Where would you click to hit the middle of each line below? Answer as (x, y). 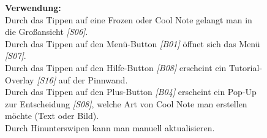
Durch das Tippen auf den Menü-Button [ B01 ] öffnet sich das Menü (133, 43)
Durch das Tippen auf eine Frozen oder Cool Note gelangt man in (129, 19)
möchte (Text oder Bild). (52, 116)
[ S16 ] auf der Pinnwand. (82, 79)
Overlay (20, 79)
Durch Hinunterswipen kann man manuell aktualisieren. (110, 127)
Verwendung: (33, 7)
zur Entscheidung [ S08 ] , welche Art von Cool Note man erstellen (126, 103)
